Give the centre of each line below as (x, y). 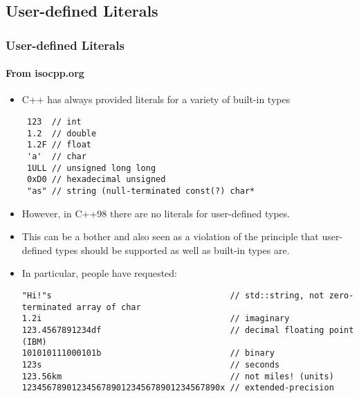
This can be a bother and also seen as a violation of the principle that (170, 236)
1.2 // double (62, 133)
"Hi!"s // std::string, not (173, 295)
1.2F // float (59, 145)
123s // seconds (151, 364)
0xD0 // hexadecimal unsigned (96, 180)
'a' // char (56, 156)
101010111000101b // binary (148, 353)
